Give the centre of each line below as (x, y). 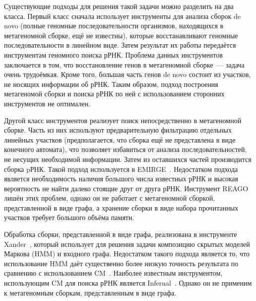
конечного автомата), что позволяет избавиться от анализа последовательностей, (126, 149)
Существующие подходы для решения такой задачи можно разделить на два (119, 6)
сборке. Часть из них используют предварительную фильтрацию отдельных (118, 130)
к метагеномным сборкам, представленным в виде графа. (90, 292)
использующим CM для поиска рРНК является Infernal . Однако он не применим (128, 283)
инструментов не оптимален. (47, 103)
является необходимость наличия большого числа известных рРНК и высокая (121, 179)
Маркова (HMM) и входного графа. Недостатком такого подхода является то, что (127, 254)
